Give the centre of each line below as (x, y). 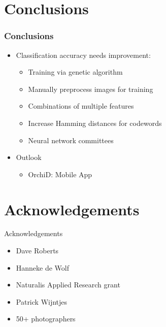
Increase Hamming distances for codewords (95, 123)
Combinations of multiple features (81, 106)
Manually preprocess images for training (91, 89)
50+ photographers (46, 319)
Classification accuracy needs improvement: (83, 55)
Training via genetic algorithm (75, 72)
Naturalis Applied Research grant (68, 285)
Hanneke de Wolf (43, 267)
